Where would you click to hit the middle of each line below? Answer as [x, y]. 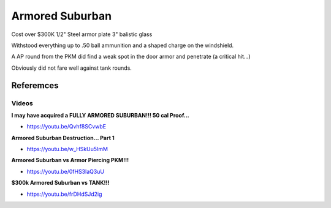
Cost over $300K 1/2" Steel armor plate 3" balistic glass [82, 34]
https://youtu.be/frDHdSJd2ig [64, 194]
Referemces [35, 85]
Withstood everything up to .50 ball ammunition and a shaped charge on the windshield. [123, 45]
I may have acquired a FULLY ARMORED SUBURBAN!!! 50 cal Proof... [100, 115]
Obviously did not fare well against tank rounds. [71, 68]
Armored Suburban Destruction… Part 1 [63, 138]
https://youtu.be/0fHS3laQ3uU [65, 171]
